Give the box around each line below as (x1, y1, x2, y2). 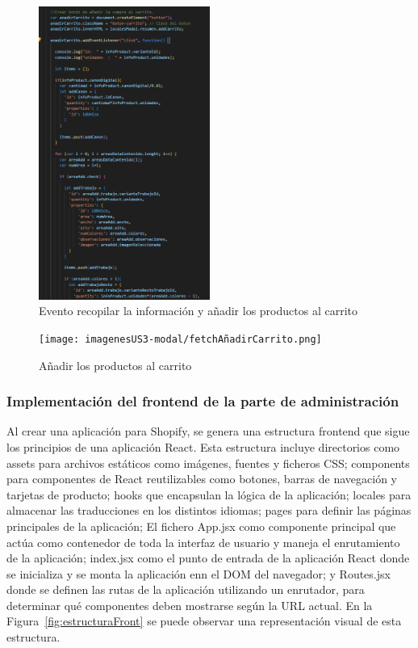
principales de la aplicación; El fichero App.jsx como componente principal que (6, 517, 396, 534)
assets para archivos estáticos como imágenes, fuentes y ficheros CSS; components (6, 454, 410, 471)
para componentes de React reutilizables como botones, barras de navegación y (6, 470, 398, 487)
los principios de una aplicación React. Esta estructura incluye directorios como (6, 438, 400, 455)
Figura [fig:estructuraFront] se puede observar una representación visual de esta (6, 612, 402, 629)
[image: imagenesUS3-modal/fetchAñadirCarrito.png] (39, 333, 322, 345)
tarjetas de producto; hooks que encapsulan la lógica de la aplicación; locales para (6, 486, 412, 503)
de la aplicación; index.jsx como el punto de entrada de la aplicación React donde (6, 549, 410, 566)
